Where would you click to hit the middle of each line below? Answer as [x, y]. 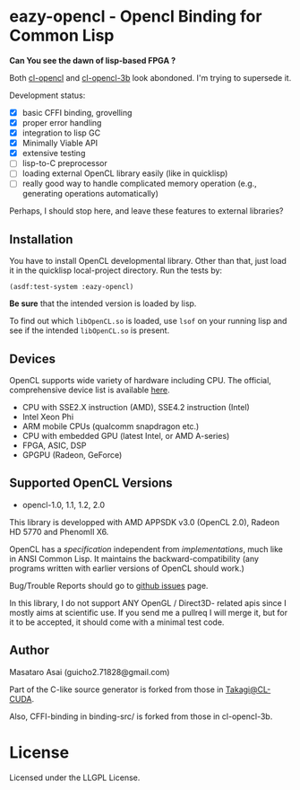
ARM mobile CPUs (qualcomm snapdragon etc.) [111, 426]
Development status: [47, 95]
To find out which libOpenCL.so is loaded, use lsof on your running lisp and [148, 321]
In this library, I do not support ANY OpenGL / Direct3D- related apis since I [148, 602]
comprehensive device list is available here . [90, 390]
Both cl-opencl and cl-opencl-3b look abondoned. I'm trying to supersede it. [150, 77]
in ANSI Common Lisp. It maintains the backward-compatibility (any [134, 558]
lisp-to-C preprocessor [64, 163]
